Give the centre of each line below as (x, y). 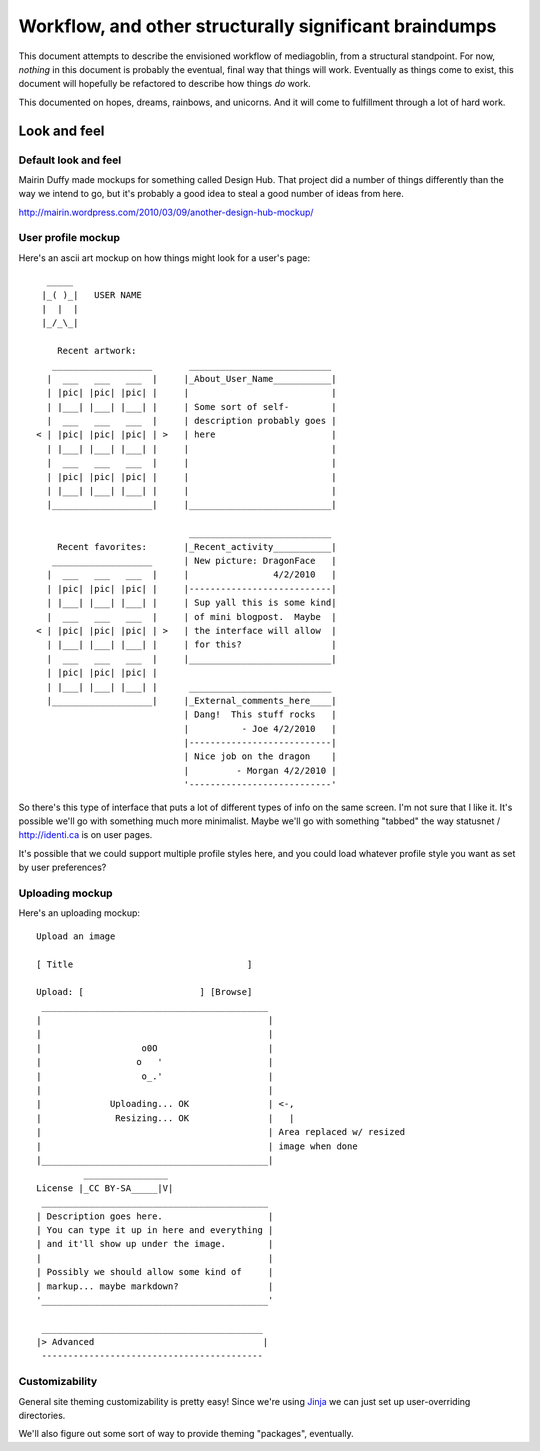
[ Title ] (144, 964)
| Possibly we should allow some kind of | (155, 1272)
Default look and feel (70, 160)
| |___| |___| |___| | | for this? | (191, 644)
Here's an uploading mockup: (79, 913)
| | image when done (197, 1146)
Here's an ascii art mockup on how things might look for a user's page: (164, 257)
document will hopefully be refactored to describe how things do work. (165, 84)
